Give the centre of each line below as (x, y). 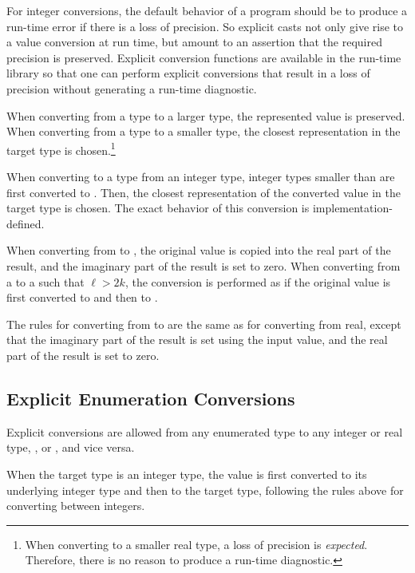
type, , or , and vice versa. (71, 447)
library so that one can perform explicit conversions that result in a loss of (188, 73)
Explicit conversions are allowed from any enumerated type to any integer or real (205, 431)
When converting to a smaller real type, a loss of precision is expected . (196, 544)
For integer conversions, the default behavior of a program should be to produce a (207, 10)
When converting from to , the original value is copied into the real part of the (199, 250)
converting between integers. (76, 506)
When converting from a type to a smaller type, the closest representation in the (204, 131)
